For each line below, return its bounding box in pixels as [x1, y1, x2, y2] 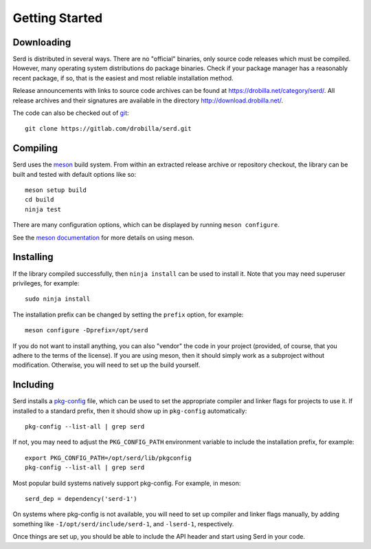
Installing [12, 251, 54, 263]
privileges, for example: [12, 279, 80, 287]
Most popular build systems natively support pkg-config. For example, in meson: [12, 479, 241, 487]
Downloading [12, 36, 71, 48]
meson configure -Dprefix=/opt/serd [25, 327, 148, 334]
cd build [25, 196, 54, 204]
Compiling [12, 142, 58, 154]
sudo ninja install [25, 295, 91, 303]
